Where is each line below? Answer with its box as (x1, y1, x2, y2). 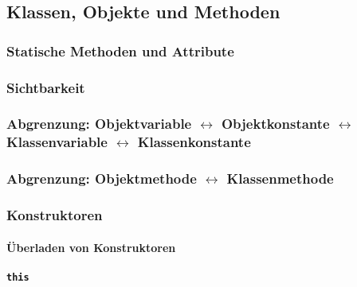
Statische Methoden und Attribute (6, 41, 234, 60)
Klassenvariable (6, 132, 108, 152)
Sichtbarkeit (6, 77, 85, 97)
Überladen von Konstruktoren (6, 239, 176, 255)
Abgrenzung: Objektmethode (6, 169, 197, 188)
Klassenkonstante (137, 132, 251, 152)
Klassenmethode (226, 169, 334, 188)
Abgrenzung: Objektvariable (6, 114, 192, 134)
